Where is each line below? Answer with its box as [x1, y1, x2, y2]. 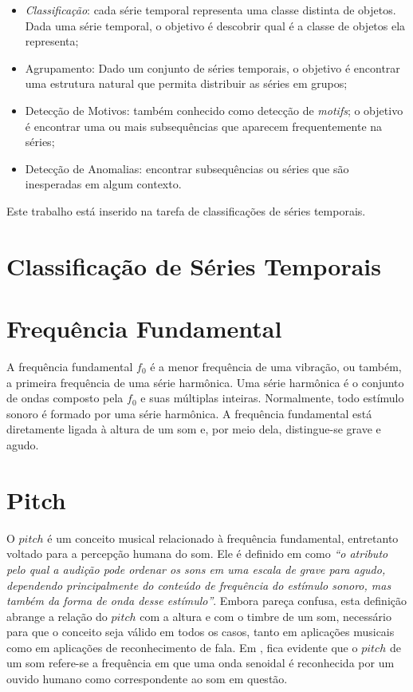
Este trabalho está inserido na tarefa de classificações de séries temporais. [6, 202, 366, 219]
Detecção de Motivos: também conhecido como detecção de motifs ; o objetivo [25, 101, 403, 118]
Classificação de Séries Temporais [6, 249, 382, 282]
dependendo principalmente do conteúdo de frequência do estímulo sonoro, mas [6, 576, 391, 593]
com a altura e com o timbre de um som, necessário [140, 607, 391, 624]
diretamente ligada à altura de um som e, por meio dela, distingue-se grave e [6, 421, 381, 437]
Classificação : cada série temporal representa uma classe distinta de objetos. [25, 2, 396, 18]
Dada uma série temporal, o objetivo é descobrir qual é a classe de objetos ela [25, 17, 406, 34]
